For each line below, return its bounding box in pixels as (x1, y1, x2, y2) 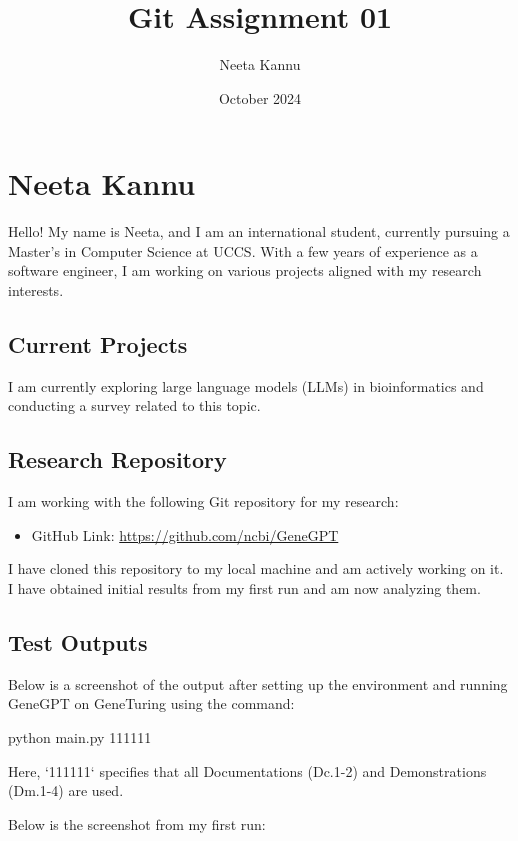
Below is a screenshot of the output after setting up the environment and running (8, 673, 508, 694)
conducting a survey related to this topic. (8, 395, 261, 416)
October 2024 (218, 87, 302, 108)
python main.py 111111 (8, 726, 152, 747)
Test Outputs (8, 626, 148, 657)
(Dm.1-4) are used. (8, 780, 124, 801)
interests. (8, 280, 64, 301)
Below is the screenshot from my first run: (8, 813, 266, 834)
